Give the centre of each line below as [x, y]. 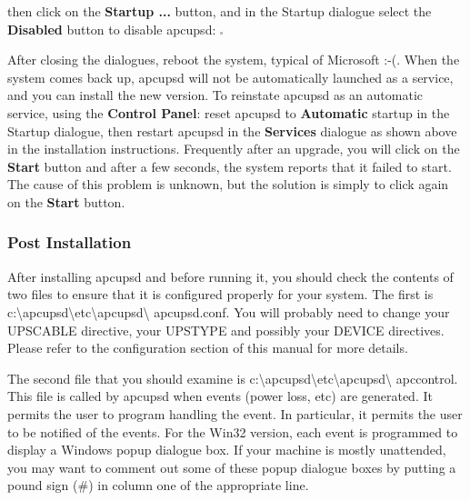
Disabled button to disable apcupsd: [112, 29]
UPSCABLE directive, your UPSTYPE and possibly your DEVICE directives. [226, 330]
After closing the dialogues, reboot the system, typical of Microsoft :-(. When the [234, 60]
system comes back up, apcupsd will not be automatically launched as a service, [230, 77]
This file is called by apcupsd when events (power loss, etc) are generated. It [220, 396]
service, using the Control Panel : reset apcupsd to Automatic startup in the [229, 112]
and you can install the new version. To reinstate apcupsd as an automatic [215, 95]
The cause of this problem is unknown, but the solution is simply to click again [228, 184]
